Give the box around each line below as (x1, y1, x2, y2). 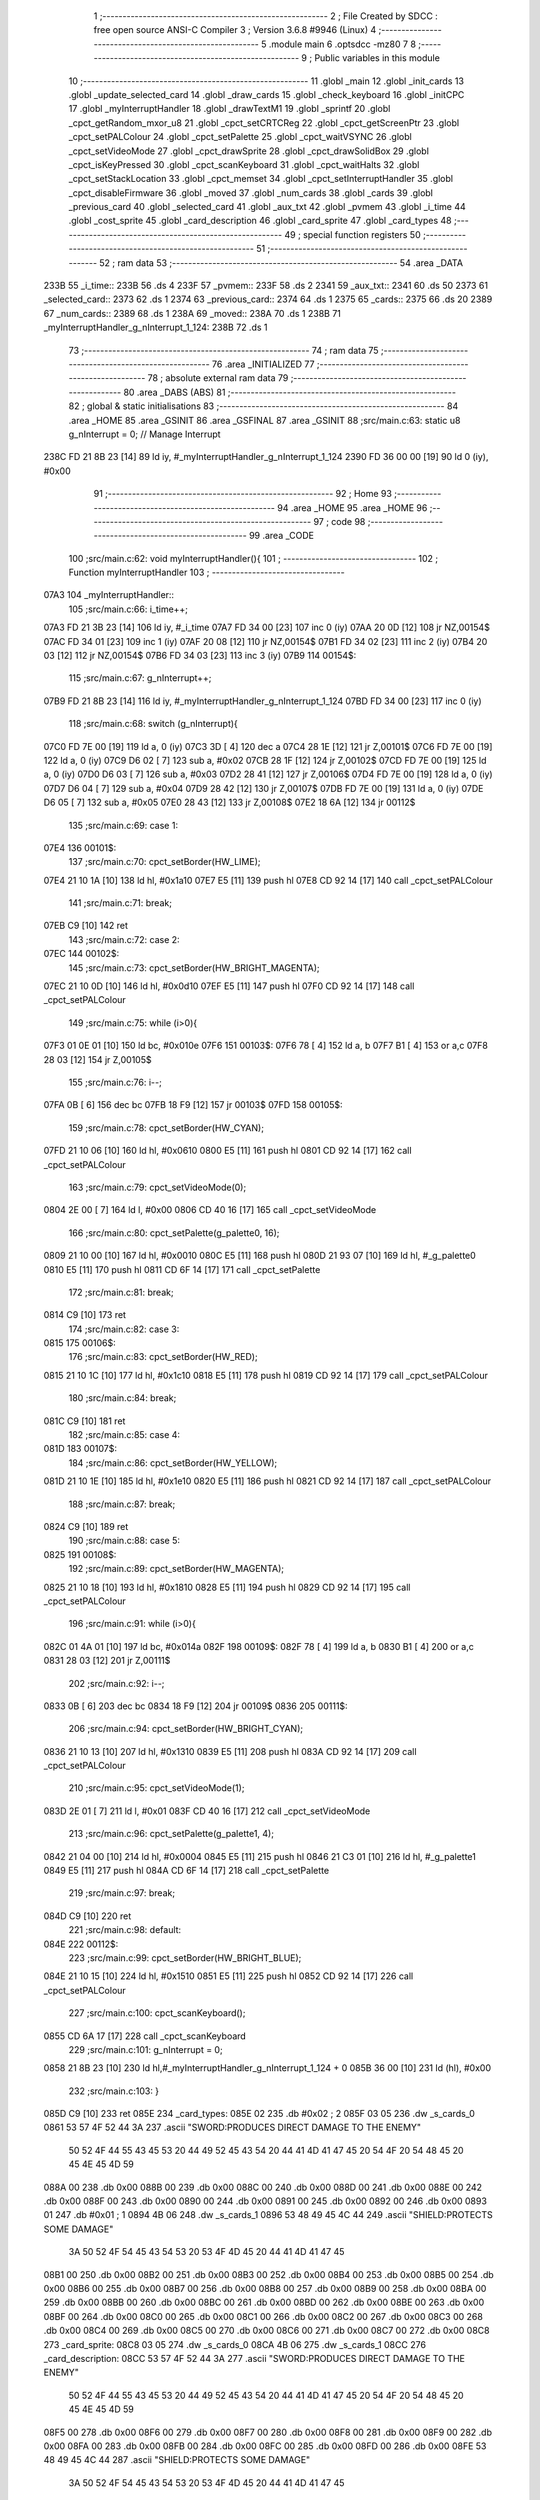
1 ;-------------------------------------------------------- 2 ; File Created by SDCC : (93, 10, 439, 22)
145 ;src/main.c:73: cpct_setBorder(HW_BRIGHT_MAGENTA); (68, 961, 320, 974)
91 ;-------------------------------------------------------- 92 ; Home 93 (93, 488, 392, 500)
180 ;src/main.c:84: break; (68, 1392, 177, 1404)
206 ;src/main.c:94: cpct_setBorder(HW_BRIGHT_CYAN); (68, 1723, 304, 1735)
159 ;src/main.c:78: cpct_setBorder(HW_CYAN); (68, 1121, 265, 1134)
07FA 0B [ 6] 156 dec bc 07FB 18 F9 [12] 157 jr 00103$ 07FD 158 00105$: (43, 1099, 344, 1111)
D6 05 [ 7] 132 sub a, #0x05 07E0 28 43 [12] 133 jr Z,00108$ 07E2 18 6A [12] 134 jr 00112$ (43, 796, 416, 809)
